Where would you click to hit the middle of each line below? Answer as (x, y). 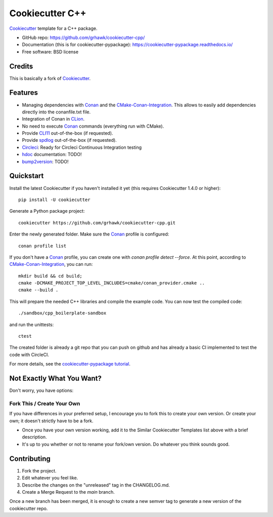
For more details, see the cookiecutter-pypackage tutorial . (70, 364)
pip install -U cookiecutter (54, 200)
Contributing (30, 459)
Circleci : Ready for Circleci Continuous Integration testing (82, 147)
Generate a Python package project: (47, 211)
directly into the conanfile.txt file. (56, 112)
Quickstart (27, 176)
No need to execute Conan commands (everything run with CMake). (93, 126)
